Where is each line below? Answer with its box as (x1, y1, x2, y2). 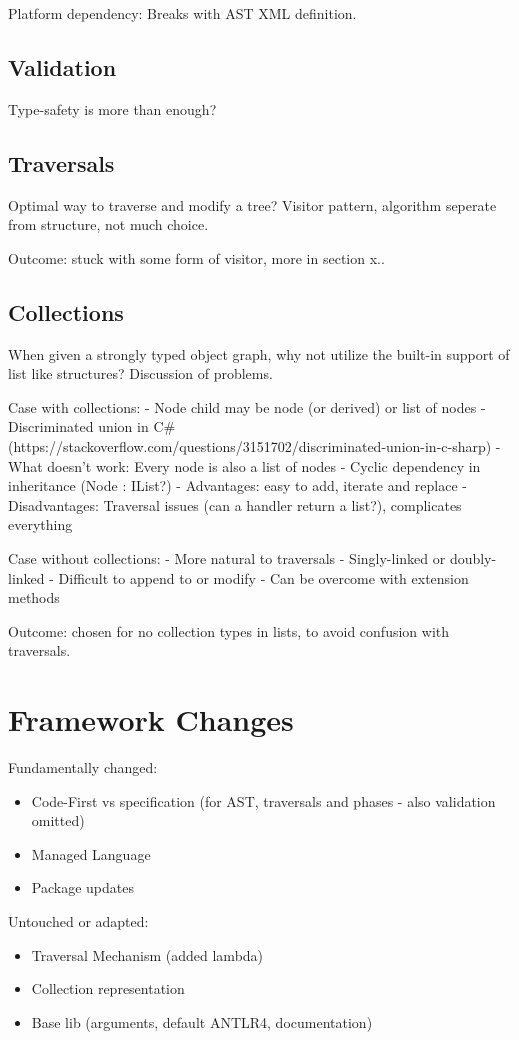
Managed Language (31, 843, 151, 864)
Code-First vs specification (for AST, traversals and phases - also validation (31, 790, 496, 811)
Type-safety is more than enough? (8, 98, 217, 119)
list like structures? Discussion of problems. (8, 363, 273, 384)
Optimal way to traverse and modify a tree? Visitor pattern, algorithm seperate (8, 194, 497, 215)
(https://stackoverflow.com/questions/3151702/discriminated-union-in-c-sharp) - (8, 435, 501, 456)
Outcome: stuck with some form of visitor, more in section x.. (8, 247, 385, 268)
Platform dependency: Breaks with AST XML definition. (8, 3, 357, 23)
